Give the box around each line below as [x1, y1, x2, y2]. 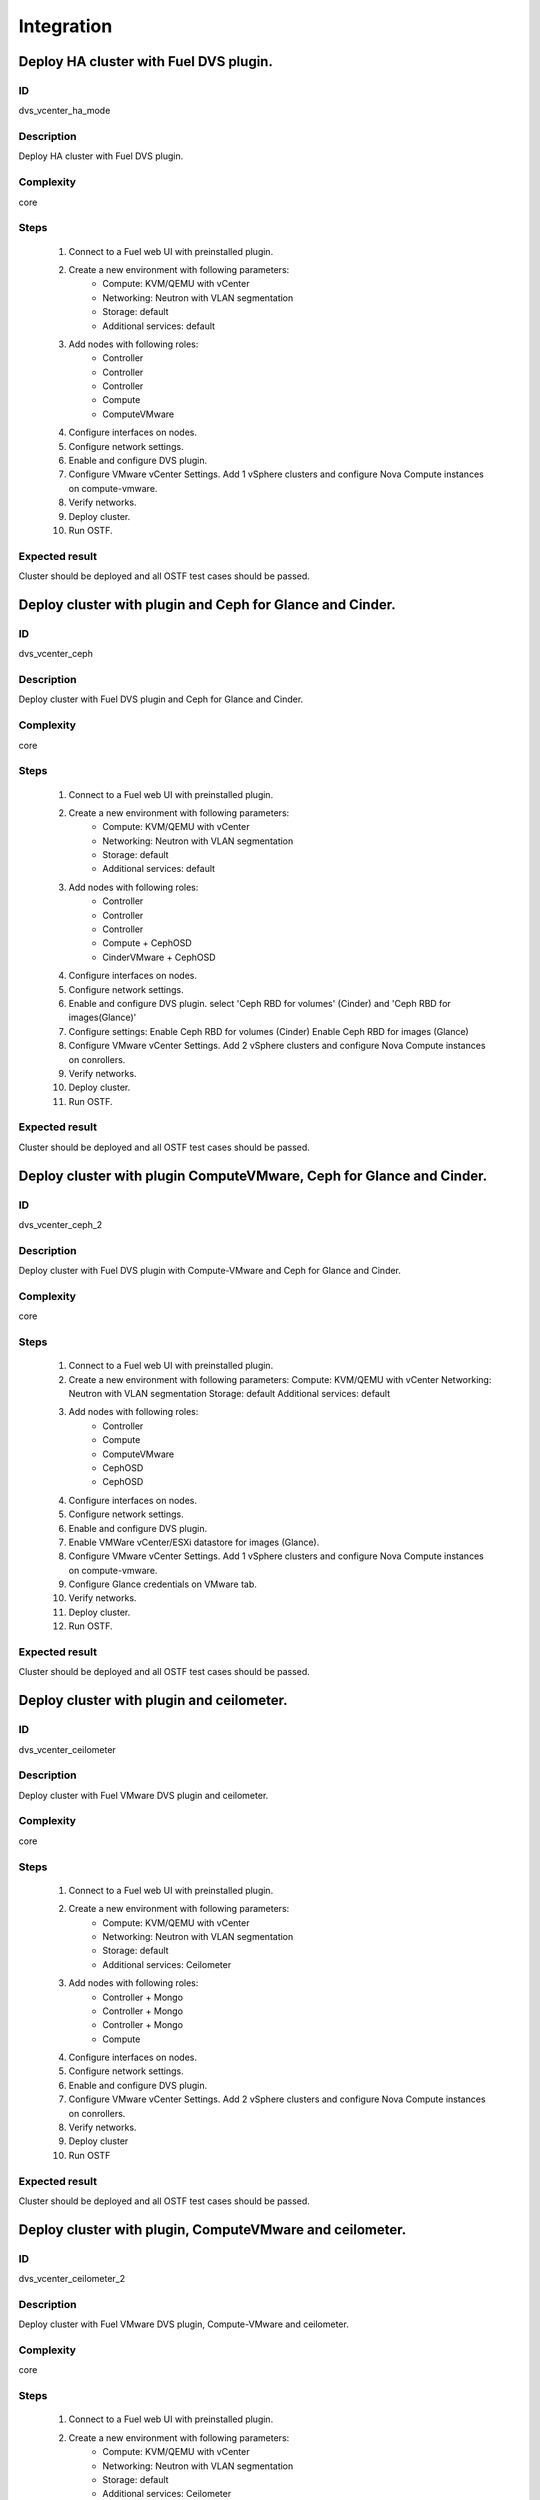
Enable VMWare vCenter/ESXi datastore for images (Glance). [68, 1536, 320, 1548]
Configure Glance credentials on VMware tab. [68, 1578, 257, 1590]
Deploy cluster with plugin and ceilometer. [18, 1692, 288, 1709]
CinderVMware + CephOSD [102, 951, 216, 963]
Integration [18, 15, 113, 37]
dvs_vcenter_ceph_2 [18, 1219, 103, 1230]
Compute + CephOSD [102, 937, 192, 949]
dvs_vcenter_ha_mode [18, 105, 111, 117]
